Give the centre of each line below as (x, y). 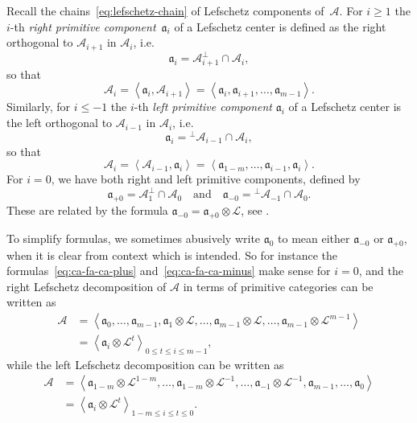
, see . (255, 210)
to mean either (314, 238)
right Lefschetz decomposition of (87, 286)
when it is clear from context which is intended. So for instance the (172, 255)
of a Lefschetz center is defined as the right (280, 26)
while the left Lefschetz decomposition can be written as (145, 364)
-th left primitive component (203, 107)
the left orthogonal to (60, 123)
